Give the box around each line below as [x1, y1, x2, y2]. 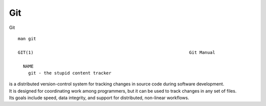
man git [18, 36, 36, 41]
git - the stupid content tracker [28, 70, 112, 76]
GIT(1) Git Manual [18, 50, 215, 55]
